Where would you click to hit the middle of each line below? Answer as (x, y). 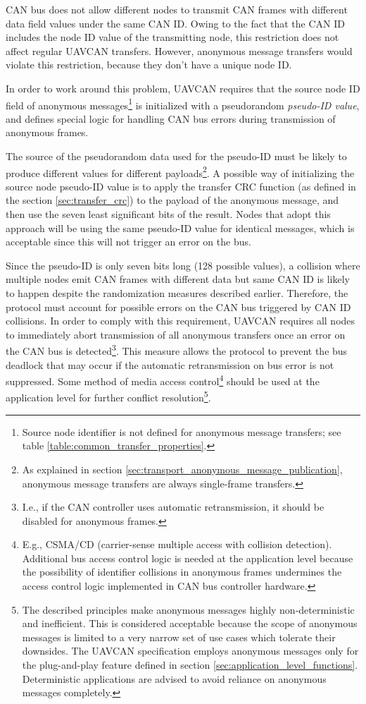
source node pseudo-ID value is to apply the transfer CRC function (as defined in (181, 186)
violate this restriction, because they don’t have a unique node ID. (149, 65)
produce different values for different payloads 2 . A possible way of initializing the (180, 171)
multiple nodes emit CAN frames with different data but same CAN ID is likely (178, 279)
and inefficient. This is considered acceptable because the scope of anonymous (190, 623)
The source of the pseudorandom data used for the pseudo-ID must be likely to (176, 156)
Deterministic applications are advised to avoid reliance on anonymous (174, 678)
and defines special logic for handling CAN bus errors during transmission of (171, 118)
